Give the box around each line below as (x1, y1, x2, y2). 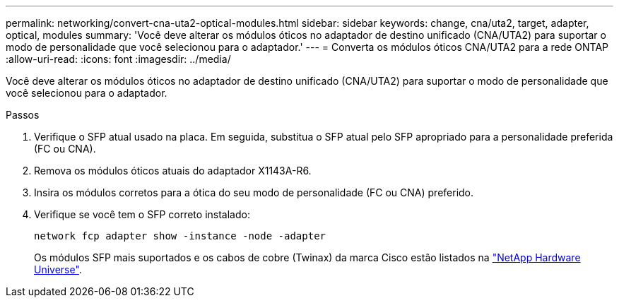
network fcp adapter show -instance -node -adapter (34, 230, 326, 242)
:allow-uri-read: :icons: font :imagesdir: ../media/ (6, 53, 231, 65)
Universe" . (34, 263, 82, 275)
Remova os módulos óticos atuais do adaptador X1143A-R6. (34, 165, 312, 177)
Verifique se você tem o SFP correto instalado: (34, 208, 250, 220)
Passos (6, 109, 40, 121)
